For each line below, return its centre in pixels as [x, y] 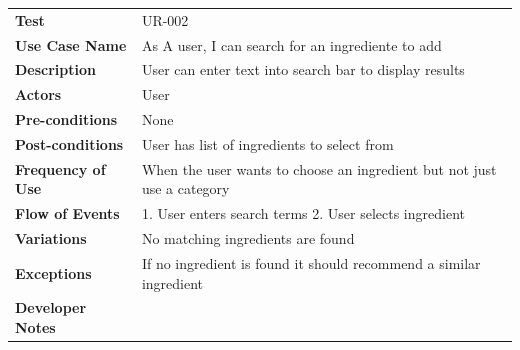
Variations [51, 238]
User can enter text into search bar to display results [303, 69]
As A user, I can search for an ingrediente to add [291, 44]
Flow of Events [67, 213]
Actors [38, 94]
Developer [51, 307]
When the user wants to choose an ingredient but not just [319, 168]
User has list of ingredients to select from [267, 143]
